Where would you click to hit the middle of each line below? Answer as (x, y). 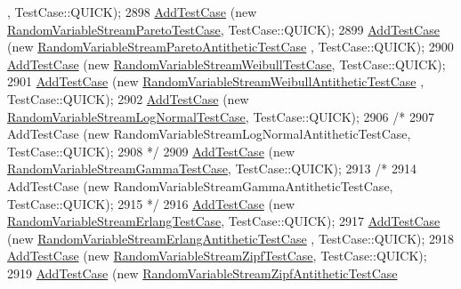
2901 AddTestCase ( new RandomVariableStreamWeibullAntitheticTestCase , (216, 81)
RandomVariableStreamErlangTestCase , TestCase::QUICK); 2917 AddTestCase (224, 221)
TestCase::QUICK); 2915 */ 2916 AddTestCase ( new (151, 203)
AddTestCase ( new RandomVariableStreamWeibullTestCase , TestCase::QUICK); (226, 64)
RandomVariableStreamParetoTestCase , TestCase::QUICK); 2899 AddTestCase (223, 29)
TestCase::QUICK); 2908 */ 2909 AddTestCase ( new (151, 151)
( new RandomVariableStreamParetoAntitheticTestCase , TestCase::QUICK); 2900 (230, 47)
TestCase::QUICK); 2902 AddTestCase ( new (128, 98)
